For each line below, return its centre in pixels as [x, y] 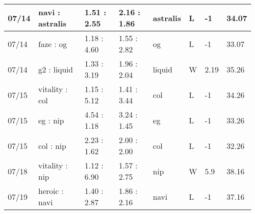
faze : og [53, 44]
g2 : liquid [56, 69]
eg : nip [51, 120]
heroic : [51, 191]
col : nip [52, 145]
